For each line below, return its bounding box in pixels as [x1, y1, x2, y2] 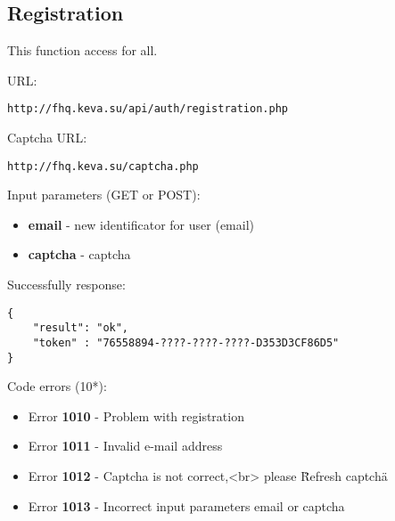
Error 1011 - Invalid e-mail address [28, 436, 223, 455]
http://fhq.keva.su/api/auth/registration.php [7, 102, 288, 116]
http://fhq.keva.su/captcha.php [7, 159, 199, 173]
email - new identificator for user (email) [28, 215, 254, 233]
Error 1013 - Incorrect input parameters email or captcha [28, 496, 345, 515]
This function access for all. [7, 41, 158, 60]
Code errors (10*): [7, 377, 107, 395]
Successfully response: [7, 275, 126, 294]
